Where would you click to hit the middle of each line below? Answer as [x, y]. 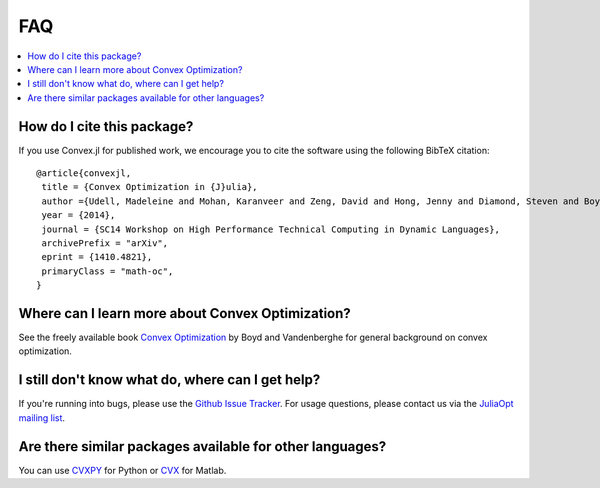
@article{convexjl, [84, 173]
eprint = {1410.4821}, [97, 257]
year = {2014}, [78, 215]
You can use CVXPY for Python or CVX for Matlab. [122, 470]
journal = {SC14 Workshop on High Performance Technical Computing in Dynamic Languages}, [270, 229]
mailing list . [41, 417]
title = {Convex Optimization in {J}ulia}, [150, 187]
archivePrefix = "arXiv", [105, 243]
